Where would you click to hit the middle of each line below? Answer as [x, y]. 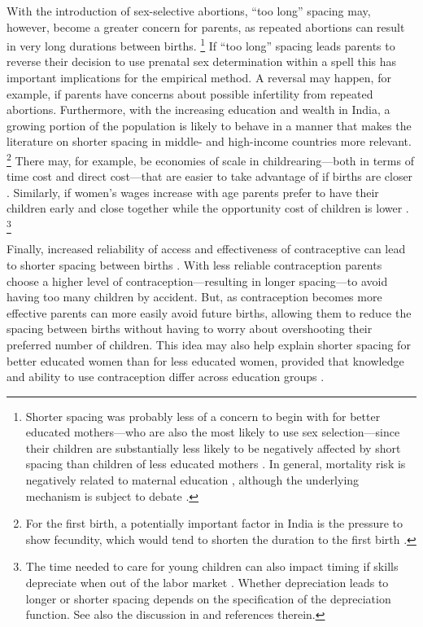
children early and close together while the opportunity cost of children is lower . [208, 208]
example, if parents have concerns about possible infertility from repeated [190, 93]
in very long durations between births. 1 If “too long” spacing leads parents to [201, 44]
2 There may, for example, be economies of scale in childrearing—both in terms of [210, 159]
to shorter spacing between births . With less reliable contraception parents [194, 264]
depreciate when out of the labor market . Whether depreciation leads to [207, 583]
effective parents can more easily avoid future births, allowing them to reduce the [209, 312]
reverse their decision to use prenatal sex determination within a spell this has [202, 61]
